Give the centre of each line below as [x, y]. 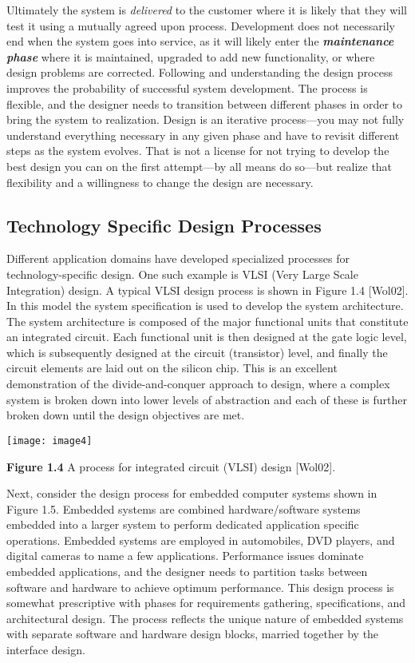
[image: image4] [49, 441]
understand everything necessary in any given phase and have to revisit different [203, 135]
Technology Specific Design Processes [164, 225]
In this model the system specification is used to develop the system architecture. [205, 306]
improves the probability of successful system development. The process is [187, 87]
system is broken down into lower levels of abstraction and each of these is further [207, 399]
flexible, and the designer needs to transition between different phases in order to [205, 103]
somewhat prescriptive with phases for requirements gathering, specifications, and [206, 603]
